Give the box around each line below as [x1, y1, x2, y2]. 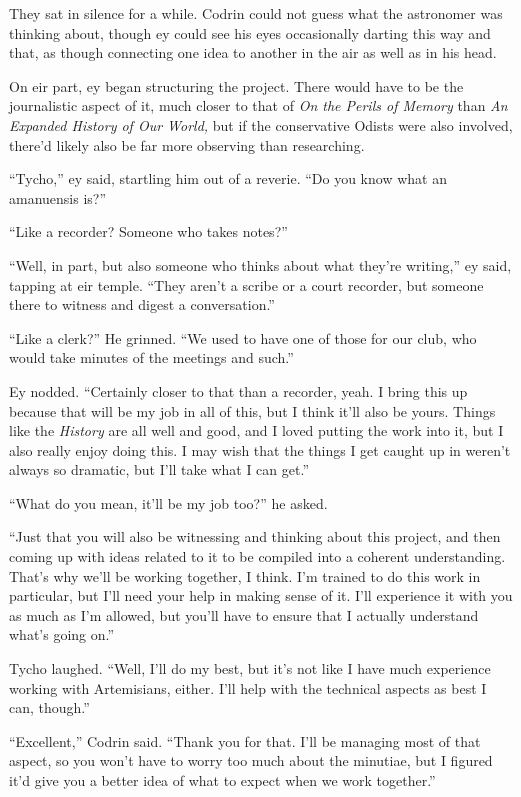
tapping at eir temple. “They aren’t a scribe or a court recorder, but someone [9, 274, 484, 295]
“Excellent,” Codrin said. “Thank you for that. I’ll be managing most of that [9, 730, 481, 751]
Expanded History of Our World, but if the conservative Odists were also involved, [9, 114, 513, 135]
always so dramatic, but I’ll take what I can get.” [9, 459, 309, 480]
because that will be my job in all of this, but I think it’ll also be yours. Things [9, 400, 496, 421]
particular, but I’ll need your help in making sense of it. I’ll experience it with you [9, 585, 513, 606]
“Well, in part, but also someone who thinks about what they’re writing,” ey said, [9, 254, 512, 275]
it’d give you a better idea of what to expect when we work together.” [9, 770, 436, 790]
